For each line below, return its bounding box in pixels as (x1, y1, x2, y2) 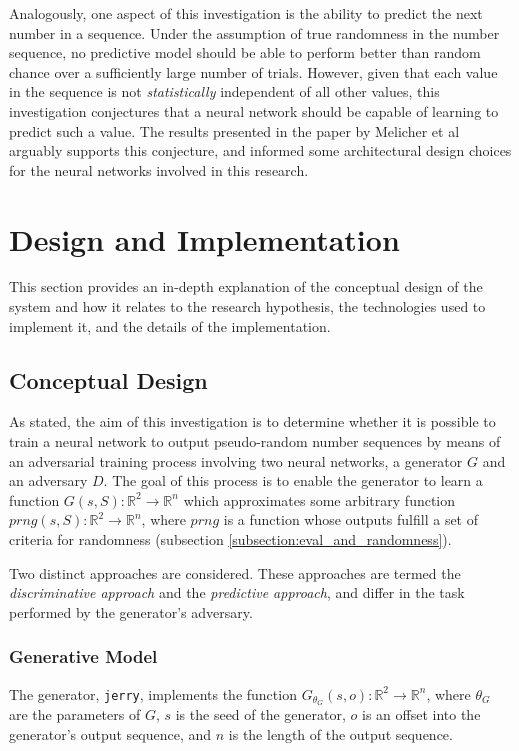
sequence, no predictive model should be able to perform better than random (9, 42, 481, 63)
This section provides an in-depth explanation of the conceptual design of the (9, 276, 483, 297)
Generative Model (9, 644, 158, 669)
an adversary (9, 470, 88, 491)
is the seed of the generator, (175, 704, 346, 725)
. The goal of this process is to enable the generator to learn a (103, 470, 483, 491)
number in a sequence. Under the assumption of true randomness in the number (9, 22, 500, 43)
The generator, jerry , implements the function (9, 683, 297, 704)
